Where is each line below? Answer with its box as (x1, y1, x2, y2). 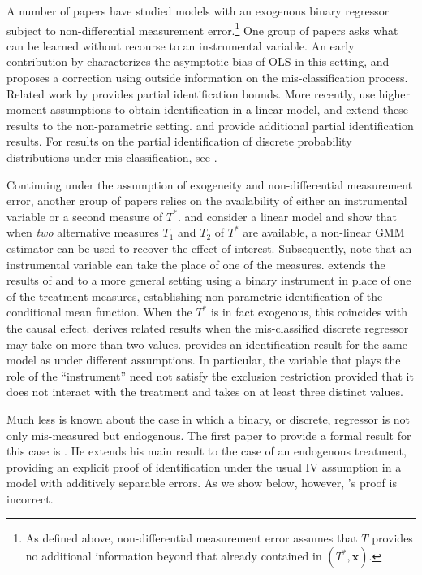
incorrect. (6, 490, 54, 507)
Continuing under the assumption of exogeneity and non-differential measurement (6, 176, 413, 193)
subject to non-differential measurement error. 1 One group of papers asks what (6, 19, 398, 38)
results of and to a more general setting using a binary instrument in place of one (6, 272, 411, 289)
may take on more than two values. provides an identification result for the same (6, 335, 407, 352)
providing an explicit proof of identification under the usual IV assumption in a (6, 458, 402, 475)
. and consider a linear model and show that (177, 207, 398, 224)
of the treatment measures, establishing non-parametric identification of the (6, 287, 383, 304)
